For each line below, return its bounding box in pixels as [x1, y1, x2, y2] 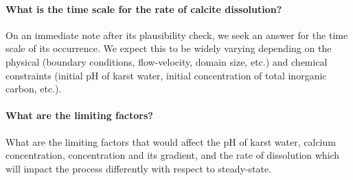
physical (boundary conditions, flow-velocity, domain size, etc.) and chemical [5, 54, 328, 68]
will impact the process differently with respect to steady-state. [5, 161, 272, 175]
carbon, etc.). [5, 81, 62, 96]
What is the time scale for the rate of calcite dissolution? [5, 1, 282, 16]
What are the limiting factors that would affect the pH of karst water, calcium [5, 134, 336, 149]
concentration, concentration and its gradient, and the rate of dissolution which [5, 148, 340, 162]
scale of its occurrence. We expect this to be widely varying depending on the [5, 41, 332, 55]
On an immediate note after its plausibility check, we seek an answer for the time [5, 27, 348, 42]
